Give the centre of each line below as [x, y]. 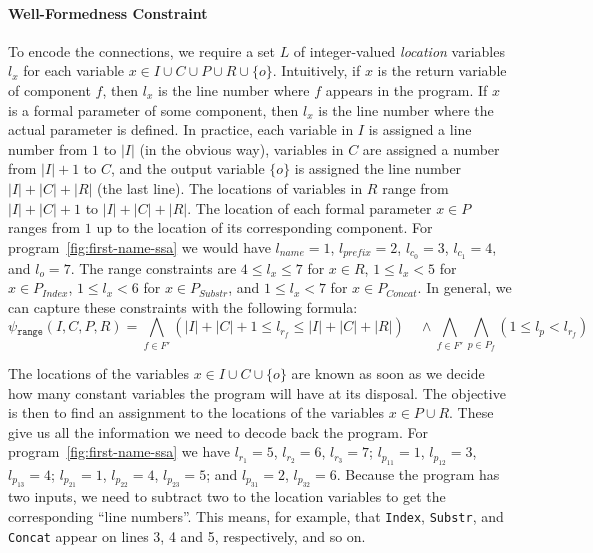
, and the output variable [187, 168]
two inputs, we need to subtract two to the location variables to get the [227, 496]
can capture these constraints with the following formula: [183, 306]
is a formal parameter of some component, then [153, 109]
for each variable [74, 70]
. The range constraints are [153, 267]
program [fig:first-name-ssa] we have [119, 451]
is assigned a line [420, 129]
